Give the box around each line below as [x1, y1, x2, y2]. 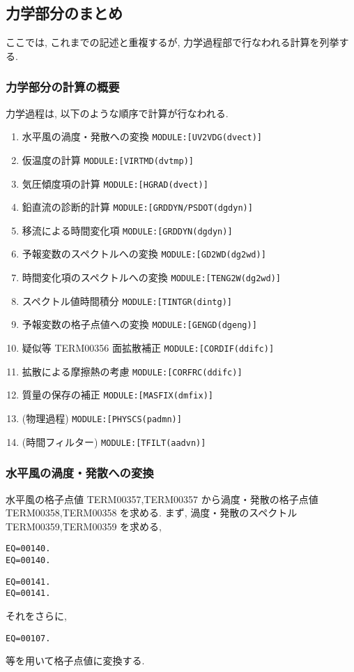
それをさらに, [6, 608, 67, 623]
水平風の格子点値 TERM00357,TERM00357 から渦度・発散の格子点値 [6, 491, 318, 506]
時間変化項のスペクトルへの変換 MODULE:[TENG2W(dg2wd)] [22, 270, 281, 285]
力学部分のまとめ [6, 2, 123, 24]
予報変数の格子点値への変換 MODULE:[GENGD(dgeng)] [22, 317, 257, 331]
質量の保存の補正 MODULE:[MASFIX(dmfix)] [22, 387, 213, 402]
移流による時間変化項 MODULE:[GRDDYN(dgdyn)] [22, 223, 233, 237]
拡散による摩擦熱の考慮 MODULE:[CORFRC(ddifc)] [22, 364, 243, 378]
